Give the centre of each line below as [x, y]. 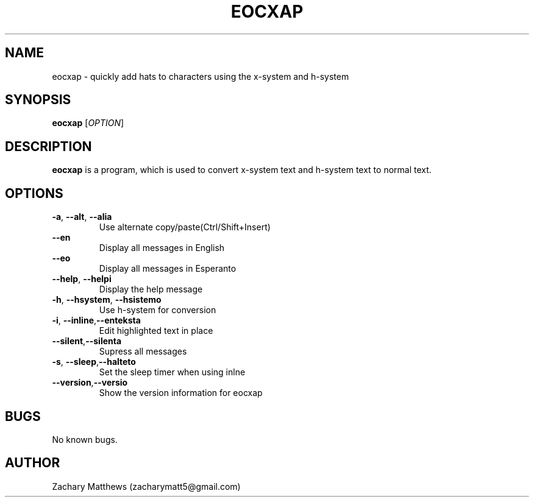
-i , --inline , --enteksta [96, 320]
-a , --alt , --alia [82, 217]
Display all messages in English [162, 248]
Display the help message [151, 289]
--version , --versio [90, 383]
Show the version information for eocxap [181, 393]
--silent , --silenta [87, 341]
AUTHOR [33, 463]
